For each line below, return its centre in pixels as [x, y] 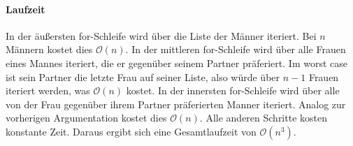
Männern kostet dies [49, 49]
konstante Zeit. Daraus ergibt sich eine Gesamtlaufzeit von [131, 131]
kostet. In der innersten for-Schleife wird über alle [233, 90]
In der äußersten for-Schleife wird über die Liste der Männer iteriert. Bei [161, 35]
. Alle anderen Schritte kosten [263, 118]
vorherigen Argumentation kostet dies [86, 118]
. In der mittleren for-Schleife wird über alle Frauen [236, 49]
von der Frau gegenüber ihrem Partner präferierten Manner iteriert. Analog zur [176, 104]
